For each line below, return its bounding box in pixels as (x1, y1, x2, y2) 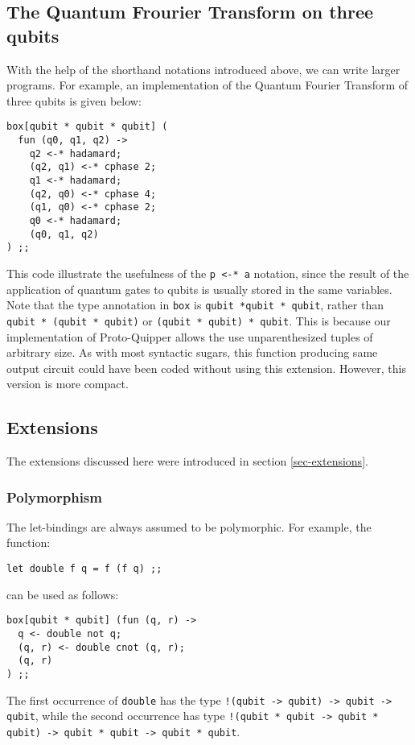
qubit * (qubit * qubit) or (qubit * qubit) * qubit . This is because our (6, 312, 391, 329)
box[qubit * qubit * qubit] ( (6, 121, 168, 133)
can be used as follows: (6, 586, 119, 602)
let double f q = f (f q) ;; (6, 563, 162, 575)
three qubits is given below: (6, 92, 142, 109)
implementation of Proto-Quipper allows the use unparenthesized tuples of (6, 328, 373, 345)
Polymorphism (6, 486, 102, 507)
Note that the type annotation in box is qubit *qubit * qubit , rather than (6, 296, 384, 313)
